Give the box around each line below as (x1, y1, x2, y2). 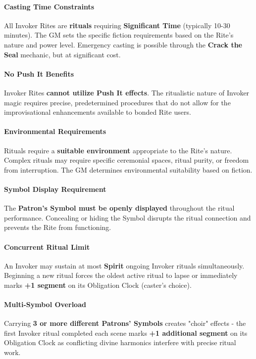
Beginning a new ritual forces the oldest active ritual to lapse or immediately (4, 270, 238, 280)
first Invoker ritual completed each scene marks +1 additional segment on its (4, 327, 248, 338)
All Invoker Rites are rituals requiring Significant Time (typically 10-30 (4, 20, 230, 30)
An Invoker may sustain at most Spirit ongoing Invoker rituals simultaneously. (4, 260, 245, 270)
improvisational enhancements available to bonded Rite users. (4, 107, 191, 117)
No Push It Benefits (4, 68, 74, 79)
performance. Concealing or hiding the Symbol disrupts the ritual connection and (4, 212, 251, 223)
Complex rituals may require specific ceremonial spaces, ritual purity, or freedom (4, 155, 249, 165)
